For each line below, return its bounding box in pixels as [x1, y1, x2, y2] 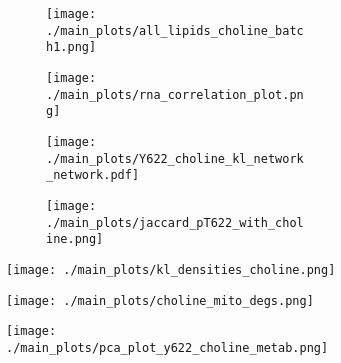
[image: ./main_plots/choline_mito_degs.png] [6, 293, 314, 308]
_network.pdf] [46, 168, 140, 183]
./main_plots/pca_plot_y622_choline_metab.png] [6, 340, 329, 355]
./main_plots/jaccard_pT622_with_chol [46, 215, 304, 230]
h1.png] [46, 40, 97, 55]
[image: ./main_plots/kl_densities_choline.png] [6, 262, 336, 277]
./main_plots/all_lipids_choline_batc [46, 23, 304, 38]
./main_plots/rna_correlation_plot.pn [46, 87, 304, 102]
